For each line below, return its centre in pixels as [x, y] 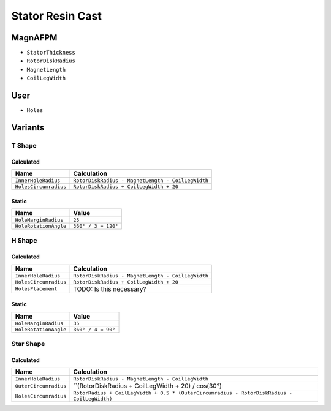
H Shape [24, 241]
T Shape [24, 145]
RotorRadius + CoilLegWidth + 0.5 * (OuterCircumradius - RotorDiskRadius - [183, 393]
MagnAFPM [34, 38]
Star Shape [28, 344]
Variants [28, 128]
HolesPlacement [36, 289]
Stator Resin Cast [57, 16]
